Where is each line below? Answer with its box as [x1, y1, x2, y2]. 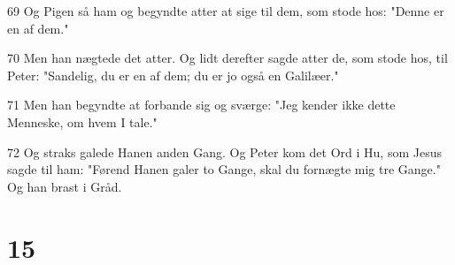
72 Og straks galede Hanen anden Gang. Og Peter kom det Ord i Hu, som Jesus [7, 142, 442, 161]
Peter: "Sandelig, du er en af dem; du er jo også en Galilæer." [7, 65, 339, 84]
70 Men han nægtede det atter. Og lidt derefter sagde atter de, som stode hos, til [7, 49, 448, 67]
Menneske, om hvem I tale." [7, 112, 158, 131]
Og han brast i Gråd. [7, 177, 122, 195]
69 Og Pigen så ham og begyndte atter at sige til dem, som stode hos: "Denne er [7, 2, 444, 19]
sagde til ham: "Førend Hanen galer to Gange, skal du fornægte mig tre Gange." [7, 160, 441, 178]
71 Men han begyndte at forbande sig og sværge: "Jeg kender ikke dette [7, 95, 396, 114]
